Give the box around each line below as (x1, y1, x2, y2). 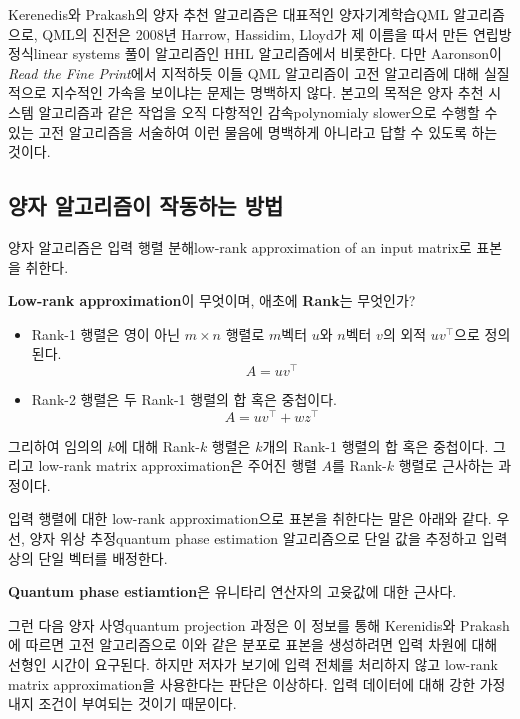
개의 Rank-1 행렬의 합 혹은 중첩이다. (262, 435, 489, 456)
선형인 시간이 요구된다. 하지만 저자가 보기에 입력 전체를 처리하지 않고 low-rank (8, 654, 498, 675)
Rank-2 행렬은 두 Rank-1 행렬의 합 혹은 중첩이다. (31, 389, 337, 409)
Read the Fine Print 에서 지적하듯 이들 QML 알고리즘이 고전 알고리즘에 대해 (8, 62, 480, 83)
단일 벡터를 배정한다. (38, 547, 168, 568)
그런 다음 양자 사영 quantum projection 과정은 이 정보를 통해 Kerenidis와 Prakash (8, 614, 510, 635)
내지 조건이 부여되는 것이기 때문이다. (8, 693, 237, 714)
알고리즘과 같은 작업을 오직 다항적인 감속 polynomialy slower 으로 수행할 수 (38, 101, 498, 122)
